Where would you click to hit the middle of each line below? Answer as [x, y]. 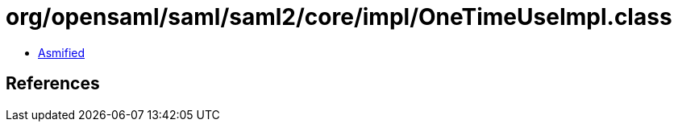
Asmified [62, 52]
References [53, 84]
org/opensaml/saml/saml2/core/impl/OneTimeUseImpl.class [339, 17]
